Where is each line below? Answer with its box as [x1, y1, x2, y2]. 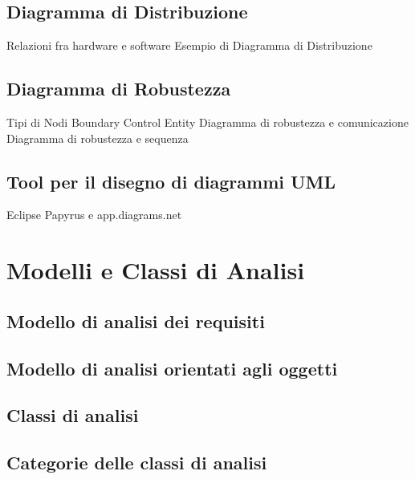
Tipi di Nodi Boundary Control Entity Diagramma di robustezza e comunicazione [6, 114, 409, 130]
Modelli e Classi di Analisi [6, 254, 305, 286]
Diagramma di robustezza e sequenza [6, 129, 189, 146]
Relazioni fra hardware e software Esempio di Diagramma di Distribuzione [6, 37, 372, 54]
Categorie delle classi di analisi [6, 450, 267, 475]
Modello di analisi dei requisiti [6, 308, 265, 333]
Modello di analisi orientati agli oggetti [6, 355, 338, 380]
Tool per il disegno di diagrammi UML [6, 168, 336, 193]
